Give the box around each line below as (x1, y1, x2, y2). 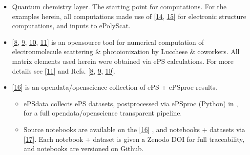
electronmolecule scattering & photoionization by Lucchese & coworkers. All (12, 46, 240, 57)
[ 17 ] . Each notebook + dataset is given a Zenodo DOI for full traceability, (23, 134, 245, 144)
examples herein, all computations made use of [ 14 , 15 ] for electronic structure (12, 11, 247, 21)
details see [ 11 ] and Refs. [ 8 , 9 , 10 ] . (12, 65, 116, 76)
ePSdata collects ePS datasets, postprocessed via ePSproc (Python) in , (23, 98, 238, 108)
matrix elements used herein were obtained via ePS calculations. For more (12, 56, 234, 66)
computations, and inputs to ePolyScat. (12, 20, 131, 31)
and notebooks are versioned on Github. (23, 143, 144, 154)
